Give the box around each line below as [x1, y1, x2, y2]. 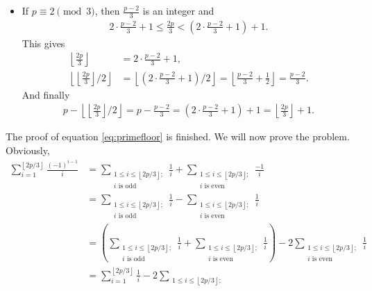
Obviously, [6, 142, 50, 157]
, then [94, 3, 120, 17]
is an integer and [142, 3, 214, 17]
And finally [22, 87, 70, 101]
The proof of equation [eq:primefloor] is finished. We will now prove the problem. [6, 129, 350, 144]
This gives [22, 35, 65, 50]
